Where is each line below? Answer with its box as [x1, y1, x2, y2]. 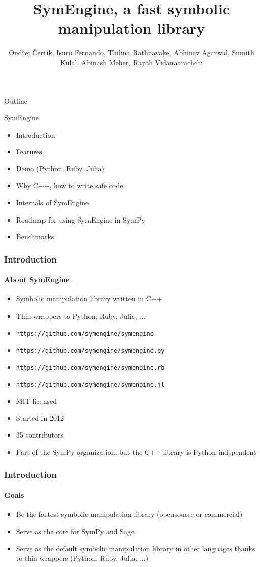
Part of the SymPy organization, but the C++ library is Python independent [16, 447, 256, 457]
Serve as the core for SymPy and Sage [16, 526, 135, 536]
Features [16, 146, 42, 157]
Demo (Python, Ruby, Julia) [16, 163, 105, 173]
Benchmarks [16, 231, 54, 242]
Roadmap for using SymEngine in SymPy [16, 214, 145, 225]
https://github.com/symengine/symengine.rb [16, 364, 165, 371]
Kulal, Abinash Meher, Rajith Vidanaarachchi [60, 57, 203, 67]
